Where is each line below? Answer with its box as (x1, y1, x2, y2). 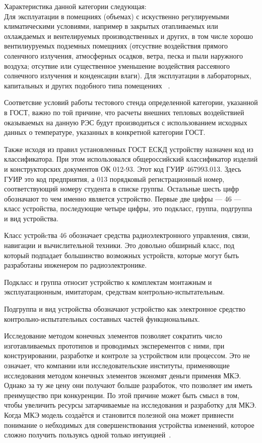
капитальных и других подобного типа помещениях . (4, 80, 170, 90)
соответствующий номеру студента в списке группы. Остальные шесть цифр (4, 183, 239, 194)
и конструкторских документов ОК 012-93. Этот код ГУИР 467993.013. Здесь (4, 163, 241, 174)
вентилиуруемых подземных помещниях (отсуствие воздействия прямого (4, 40, 228, 51)
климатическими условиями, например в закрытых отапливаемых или (4, 21, 218, 31)
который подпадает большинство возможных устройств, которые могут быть (4, 250, 239, 260)
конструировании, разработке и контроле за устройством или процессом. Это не (4, 350, 250, 361)
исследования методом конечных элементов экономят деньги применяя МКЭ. (4, 370, 241, 380)
